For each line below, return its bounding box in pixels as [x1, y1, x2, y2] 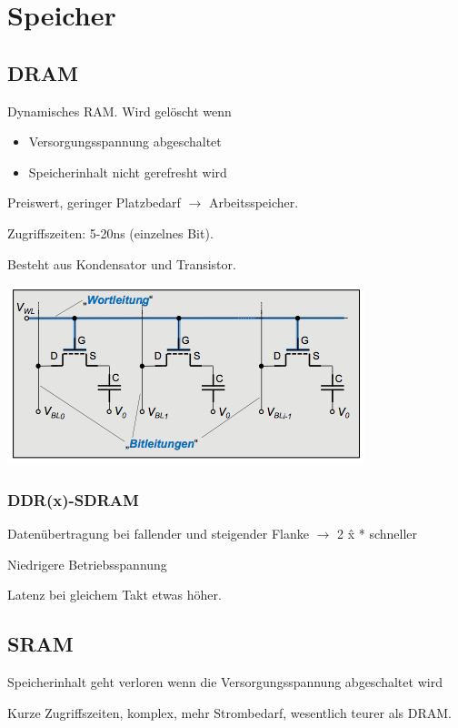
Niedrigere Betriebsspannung [7, 554, 167, 573]
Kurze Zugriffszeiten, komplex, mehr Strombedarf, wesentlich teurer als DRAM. [7, 703, 452, 722]
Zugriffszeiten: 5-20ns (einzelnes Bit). [7, 223, 214, 242]
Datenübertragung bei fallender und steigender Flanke [7, 523, 310, 542]
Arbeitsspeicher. [208, 193, 299, 212]
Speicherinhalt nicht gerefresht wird [28, 162, 227, 181]
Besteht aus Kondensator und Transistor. [7, 254, 236, 273]
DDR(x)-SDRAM [7, 488, 139, 511]
